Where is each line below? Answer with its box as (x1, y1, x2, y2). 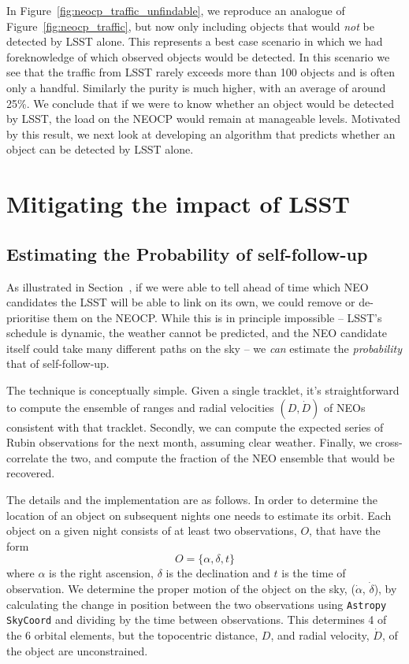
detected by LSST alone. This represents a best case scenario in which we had (6, 33, 383, 50)
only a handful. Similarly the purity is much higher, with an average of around (6, 79, 386, 95)
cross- (375, 434, 403, 451)
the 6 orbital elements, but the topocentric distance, (6, 626, 258, 643)
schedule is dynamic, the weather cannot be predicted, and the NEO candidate (6, 325, 388, 341)
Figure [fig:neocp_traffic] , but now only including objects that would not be (6, 17, 374, 34)
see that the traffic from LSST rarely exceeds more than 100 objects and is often (6, 64, 395, 80)
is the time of (281, 565, 346, 581)
